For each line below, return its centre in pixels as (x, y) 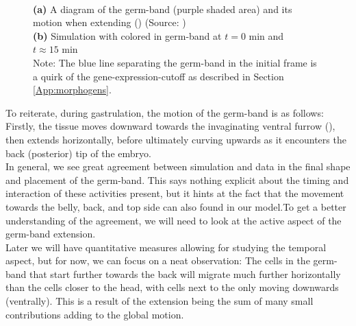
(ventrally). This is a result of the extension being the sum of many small (160, 301)
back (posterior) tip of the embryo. (78, 153)
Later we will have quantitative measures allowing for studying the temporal (166, 247)
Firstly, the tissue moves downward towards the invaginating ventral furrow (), (170, 126)
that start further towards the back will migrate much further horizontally (185, 273)
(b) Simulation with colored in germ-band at (127, 35)
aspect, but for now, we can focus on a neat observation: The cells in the (158, 260)
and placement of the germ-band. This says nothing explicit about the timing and (177, 179)
